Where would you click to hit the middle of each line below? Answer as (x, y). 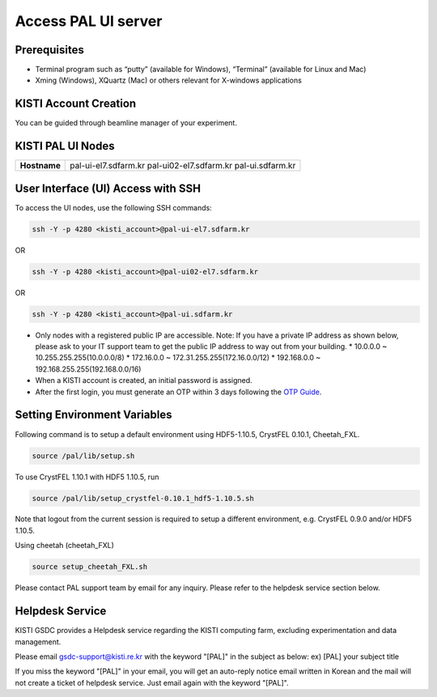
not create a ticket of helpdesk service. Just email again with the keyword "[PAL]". (152, 682)
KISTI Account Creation (76, 104)
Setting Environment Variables (93, 415)
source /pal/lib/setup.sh (83, 456)
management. (38, 642)
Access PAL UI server (89, 21)
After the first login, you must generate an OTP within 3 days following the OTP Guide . (178, 392)
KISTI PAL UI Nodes (65, 146)
